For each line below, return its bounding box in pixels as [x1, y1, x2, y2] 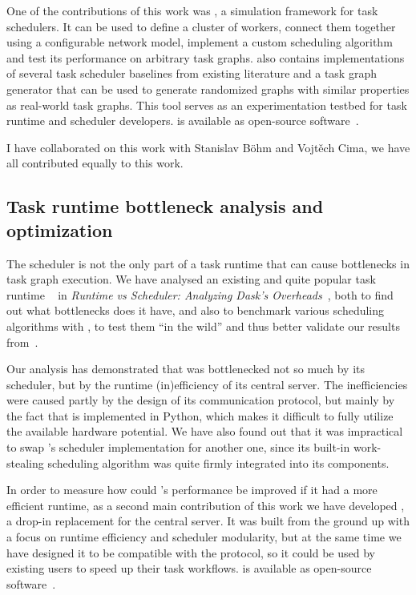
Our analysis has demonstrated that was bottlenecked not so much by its [6, 360, 366, 377]
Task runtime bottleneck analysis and [6, 194, 324, 219]
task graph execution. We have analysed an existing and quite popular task [6, 271, 376, 287]
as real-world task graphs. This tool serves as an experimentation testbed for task [6, 96, 407, 113]
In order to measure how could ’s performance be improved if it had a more [6, 481, 378, 498]
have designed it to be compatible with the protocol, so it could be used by [6, 544, 375, 561]
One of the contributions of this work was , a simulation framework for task [6, 2, 378, 18]
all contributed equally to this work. [6, 155, 184, 171]
